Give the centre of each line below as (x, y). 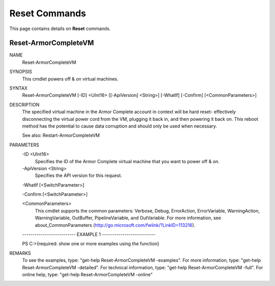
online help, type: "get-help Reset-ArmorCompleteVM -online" (87, 275)
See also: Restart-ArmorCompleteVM (61, 136)
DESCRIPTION (24, 105)
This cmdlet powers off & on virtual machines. (70, 79)
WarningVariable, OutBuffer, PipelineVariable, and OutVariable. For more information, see (128, 218)
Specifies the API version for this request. (78, 175)
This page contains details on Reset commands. (60, 29)
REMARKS (20, 253)
